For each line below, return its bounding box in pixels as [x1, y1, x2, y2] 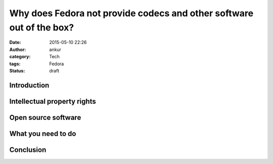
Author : [9, 46, 26, 53]
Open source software [9, 113, 81, 121]
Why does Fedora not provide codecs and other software [9, 8, 254, 19]
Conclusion [9, 145, 47, 154]
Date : [9, 39, 21, 46]
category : [9, 54, 31, 60]
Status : [9, 67, 25, 73]
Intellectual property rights [9, 97, 96, 106]
